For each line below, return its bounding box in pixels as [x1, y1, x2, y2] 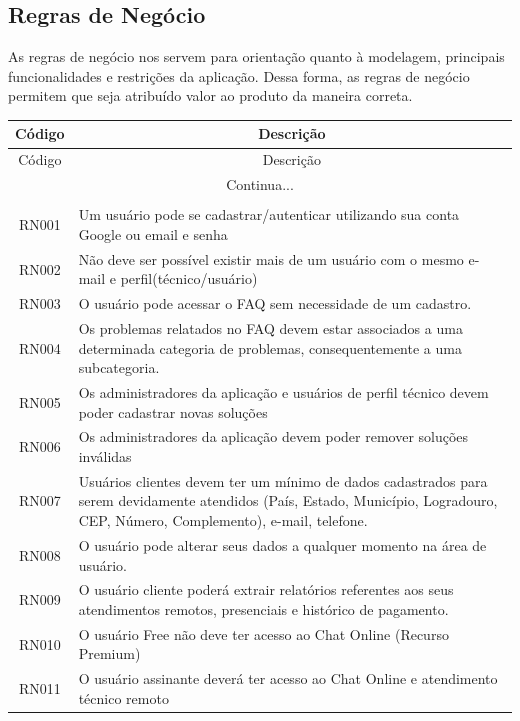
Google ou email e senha [78, 223, 228, 244]
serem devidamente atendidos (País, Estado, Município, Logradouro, [78, 490, 498, 511]
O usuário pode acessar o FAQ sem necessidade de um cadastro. [78, 293, 472, 314]
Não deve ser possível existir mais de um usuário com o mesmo [78, 248, 464, 269]
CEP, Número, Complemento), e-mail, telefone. [78, 510, 368, 531]
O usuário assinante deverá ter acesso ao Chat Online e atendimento [78, 668, 498, 689]
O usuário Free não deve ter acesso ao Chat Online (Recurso [78, 623, 449, 644]
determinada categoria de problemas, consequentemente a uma [78, 337, 462, 358]
